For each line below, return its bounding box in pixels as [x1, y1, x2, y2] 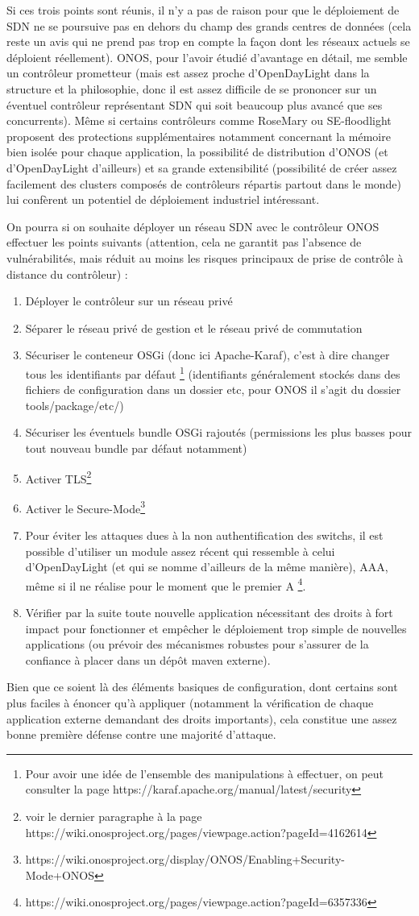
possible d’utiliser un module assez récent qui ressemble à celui [25, 542, 335, 559]
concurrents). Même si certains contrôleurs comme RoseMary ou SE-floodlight [6, 112, 392, 129]
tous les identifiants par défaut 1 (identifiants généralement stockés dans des [25, 363, 400, 382]
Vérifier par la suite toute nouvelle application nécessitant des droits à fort [25, 604, 393, 621]
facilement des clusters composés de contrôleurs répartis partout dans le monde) [6, 175, 402, 192]
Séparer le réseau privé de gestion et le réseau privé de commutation [25, 319, 363, 336]
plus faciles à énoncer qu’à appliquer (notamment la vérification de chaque [6, 694, 374, 711]
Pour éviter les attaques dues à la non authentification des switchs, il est [25, 527, 384, 543]
